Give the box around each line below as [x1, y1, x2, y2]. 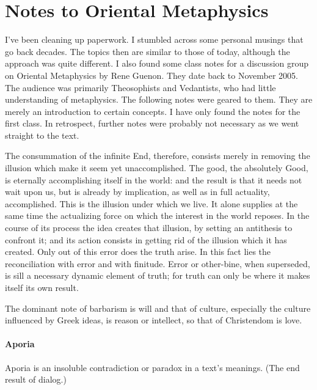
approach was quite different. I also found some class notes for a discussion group [5, 57, 309, 70]
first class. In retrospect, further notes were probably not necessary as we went [5, 117, 299, 130]
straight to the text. [5, 128, 79, 141]
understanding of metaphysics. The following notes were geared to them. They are [5, 93, 313, 106]
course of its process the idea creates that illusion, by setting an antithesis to [5, 221, 293, 234]
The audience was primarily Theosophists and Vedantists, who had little [5, 81, 276, 94]
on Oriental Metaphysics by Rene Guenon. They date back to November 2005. [5, 68, 299, 81]
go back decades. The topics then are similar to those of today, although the [5, 45, 290, 57]
